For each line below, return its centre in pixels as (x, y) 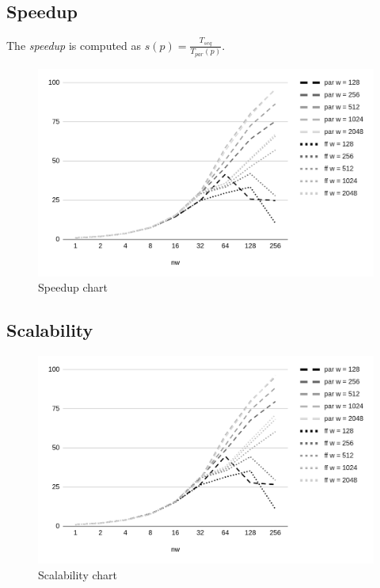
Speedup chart (73, 287)
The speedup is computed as (74, 45)
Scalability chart (78, 574)
